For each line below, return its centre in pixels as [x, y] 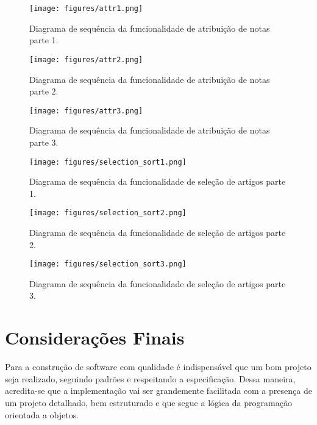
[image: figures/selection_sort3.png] [108, 264]
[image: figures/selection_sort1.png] [108, 162]
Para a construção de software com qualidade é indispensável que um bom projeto [158, 367]
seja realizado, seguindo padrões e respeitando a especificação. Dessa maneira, [150, 378]
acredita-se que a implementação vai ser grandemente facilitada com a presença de [158, 391]
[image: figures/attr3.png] [86, 111]
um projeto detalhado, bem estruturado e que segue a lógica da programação [148, 402]
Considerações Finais [95, 337]
